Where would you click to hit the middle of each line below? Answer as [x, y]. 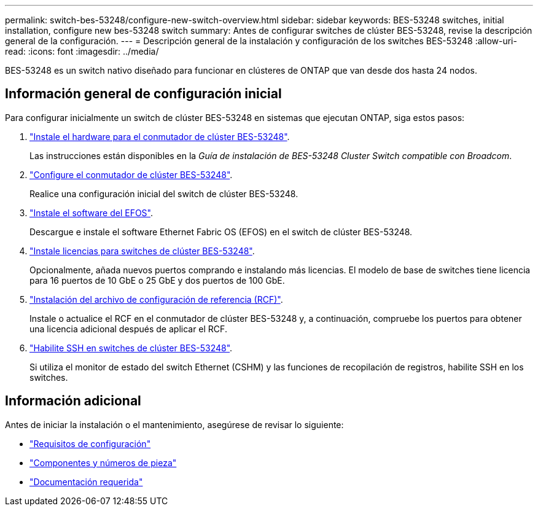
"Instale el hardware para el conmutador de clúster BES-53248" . [160, 136]
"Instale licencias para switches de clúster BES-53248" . [142, 251]
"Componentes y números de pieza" [103, 462]
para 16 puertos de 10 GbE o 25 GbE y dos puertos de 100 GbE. [157, 280]
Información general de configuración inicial [143, 94]
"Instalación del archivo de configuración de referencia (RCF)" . [156, 299]
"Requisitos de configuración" [90, 443]
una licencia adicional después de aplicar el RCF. [128, 329]
